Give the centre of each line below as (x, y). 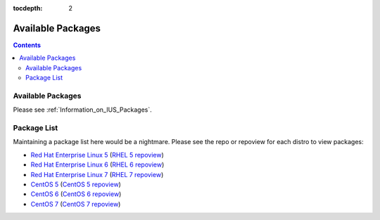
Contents (27, 45)
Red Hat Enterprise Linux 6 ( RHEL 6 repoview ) (97, 164)
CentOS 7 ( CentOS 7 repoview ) (76, 204)
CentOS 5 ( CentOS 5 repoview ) (76, 184)
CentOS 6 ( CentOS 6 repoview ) (76, 194)
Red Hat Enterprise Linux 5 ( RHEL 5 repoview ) (97, 155)
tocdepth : (28, 8)
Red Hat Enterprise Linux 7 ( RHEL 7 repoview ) (97, 174)
